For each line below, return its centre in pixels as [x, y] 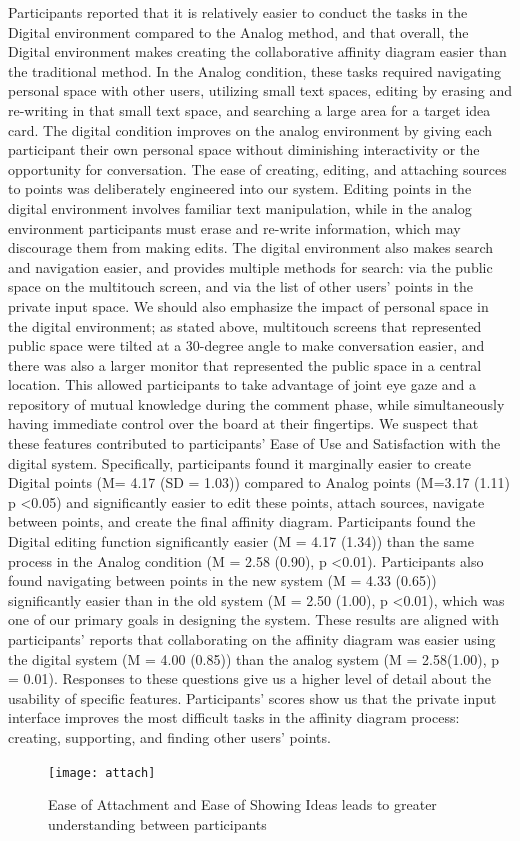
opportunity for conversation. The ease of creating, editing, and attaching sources [257, 168]
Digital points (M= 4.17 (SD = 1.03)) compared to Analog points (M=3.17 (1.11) [259, 482]
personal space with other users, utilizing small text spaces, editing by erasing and [260, 90]
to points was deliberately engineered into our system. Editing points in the [240, 188]
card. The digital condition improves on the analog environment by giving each [250, 129]
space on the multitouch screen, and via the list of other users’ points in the [240, 286]
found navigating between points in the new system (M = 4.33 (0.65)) [222, 580]
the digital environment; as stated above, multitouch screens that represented [245, 325]
